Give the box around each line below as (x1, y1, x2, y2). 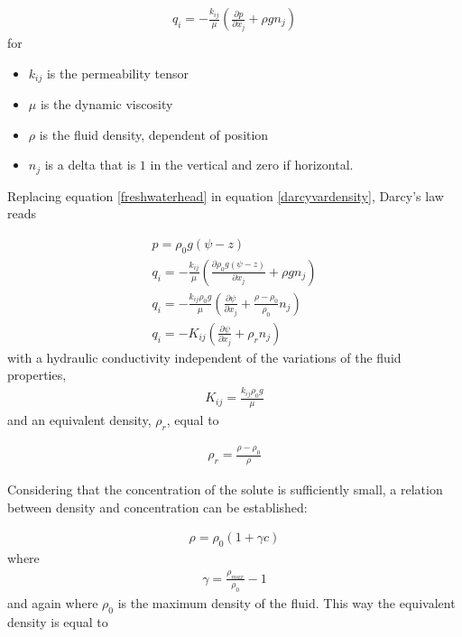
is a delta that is (44, 155, 136, 174)
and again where (7, 593, 98, 612)
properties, (7, 365, 67, 384)
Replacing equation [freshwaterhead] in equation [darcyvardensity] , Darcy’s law (7, 186, 444, 205)
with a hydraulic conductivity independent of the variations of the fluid (7, 347, 402, 366)
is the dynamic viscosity (40, 95, 173, 114)
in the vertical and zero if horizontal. (150, 155, 354, 174)
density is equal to (7, 612, 108, 631)
